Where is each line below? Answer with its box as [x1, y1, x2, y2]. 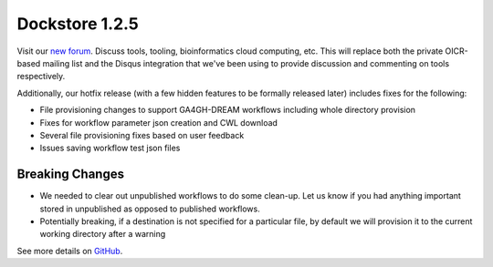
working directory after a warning [39, 229, 166, 240]
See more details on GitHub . [16, 245, 123, 256]
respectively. [16, 71, 66, 82]
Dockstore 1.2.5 [16, 14, 139, 34]
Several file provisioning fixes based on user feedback [39, 129, 245, 140]
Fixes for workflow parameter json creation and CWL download [39, 117, 278, 128]
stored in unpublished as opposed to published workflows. [39, 203, 260, 214]
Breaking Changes [16, 167, 125, 182]
